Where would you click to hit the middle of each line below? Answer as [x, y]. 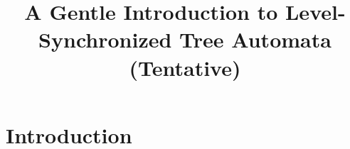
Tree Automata [255, 39]
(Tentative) [185, 67]
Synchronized [105, 39]
